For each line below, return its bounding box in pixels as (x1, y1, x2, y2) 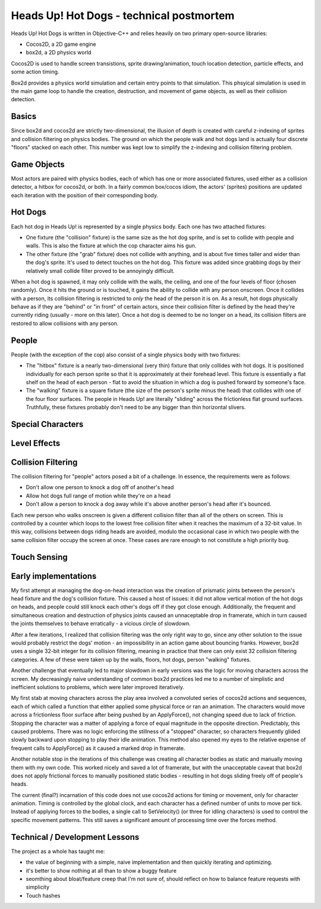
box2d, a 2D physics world (26, 49, 92, 56)
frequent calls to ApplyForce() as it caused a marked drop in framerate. (11, 745, 185, 752)
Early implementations (11, 571, 97, 581)
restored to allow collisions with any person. (11, 319, 119, 327)
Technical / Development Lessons (11, 832, 140, 842)
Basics (11, 111, 37, 122)
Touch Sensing (11, 552, 68, 562)
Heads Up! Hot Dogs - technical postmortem (11, 9, 235, 22)
